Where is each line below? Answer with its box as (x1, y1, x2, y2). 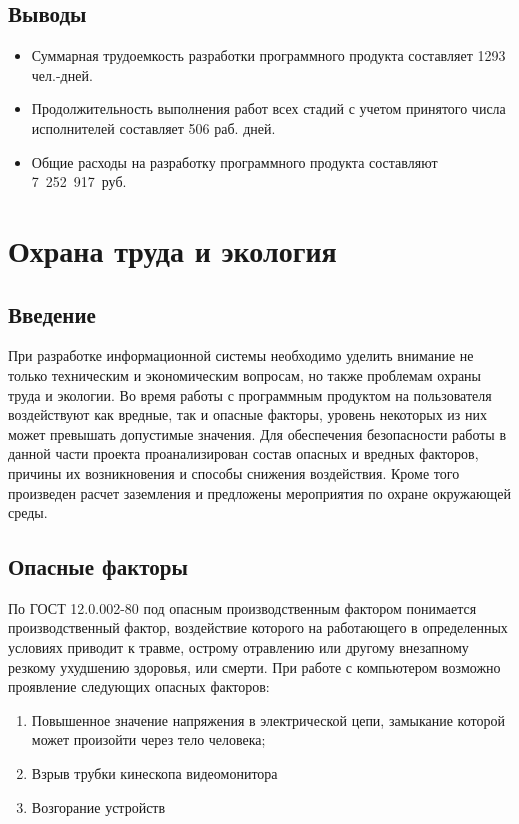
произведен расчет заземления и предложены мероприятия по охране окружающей (8, 482, 511, 503)
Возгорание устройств (31, 796, 166, 817)
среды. (8, 502, 48, 523)
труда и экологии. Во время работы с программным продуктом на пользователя (8, 384, 492, 405)
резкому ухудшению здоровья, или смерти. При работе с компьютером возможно (8, 656, 501, 677)
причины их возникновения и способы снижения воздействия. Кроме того (8, 462, 460, 483)
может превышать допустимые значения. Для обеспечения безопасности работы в (8, 423, 507, 444)
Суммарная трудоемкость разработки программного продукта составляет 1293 (31, 45, 506, 66)
